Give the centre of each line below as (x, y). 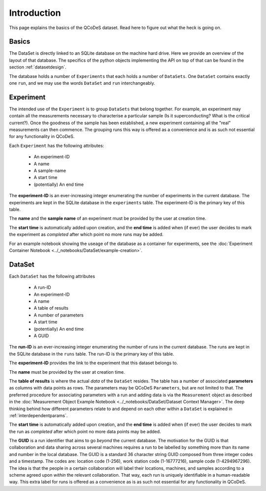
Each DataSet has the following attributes (52, 276)
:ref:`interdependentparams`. (38, 415)
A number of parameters (59, 315)
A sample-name (50, 171)
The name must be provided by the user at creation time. (67, 372)
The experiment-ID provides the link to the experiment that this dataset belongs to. (94, 363)
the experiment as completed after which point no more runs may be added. (86, 235)
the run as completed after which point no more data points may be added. (85, 431)
